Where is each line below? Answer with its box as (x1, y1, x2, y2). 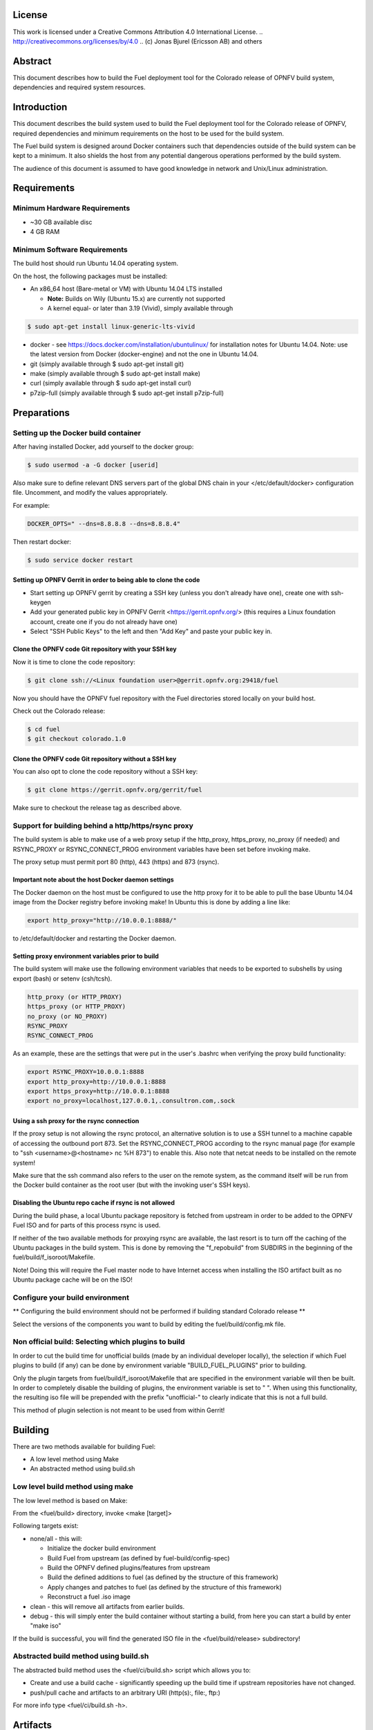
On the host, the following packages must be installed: (12, 272, 168, 280)
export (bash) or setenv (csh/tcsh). (12, 974, 113, 983)
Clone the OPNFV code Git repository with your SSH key (12, 645, 177, 653)
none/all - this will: (30, 1534, 83, 1542)
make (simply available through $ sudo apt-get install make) (30, 370, 200, 378)
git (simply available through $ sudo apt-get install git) (30, 360, 184, 368)
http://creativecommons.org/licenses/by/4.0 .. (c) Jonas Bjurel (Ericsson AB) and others (12, 37, 262, 45)
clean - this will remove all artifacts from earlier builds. (30, 1602, 185, 1610)
